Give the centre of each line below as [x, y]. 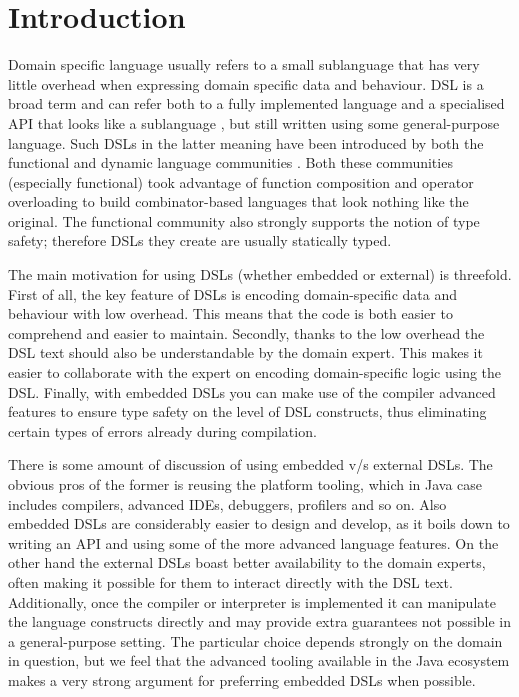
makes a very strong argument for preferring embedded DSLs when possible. [242, 679]
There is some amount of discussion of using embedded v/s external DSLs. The [250, 464]
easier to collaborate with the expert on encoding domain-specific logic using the [255, 372]
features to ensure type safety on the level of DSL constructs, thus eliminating [247, 411]
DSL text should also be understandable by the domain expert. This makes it [245, 352]
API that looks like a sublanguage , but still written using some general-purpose [254, 122]
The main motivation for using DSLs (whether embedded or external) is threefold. [260, 274]
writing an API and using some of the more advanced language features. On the [253, 542]
